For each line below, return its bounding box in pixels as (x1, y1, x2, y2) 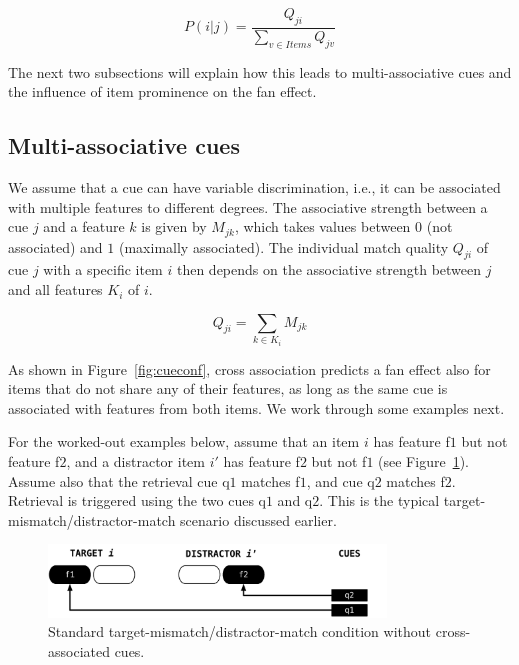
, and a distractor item (66, 450, 205, 471)
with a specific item (43, 259, 163, 280)
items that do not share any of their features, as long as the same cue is (8, 378, 448, 399)
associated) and (8, 236, 103, 257)
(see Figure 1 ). (378, 450, 469, 471)
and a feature (43, 216, 125, 237)
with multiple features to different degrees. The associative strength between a (8, 196, 488, 217)
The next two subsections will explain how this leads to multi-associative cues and (8, 61, 512, 82)
